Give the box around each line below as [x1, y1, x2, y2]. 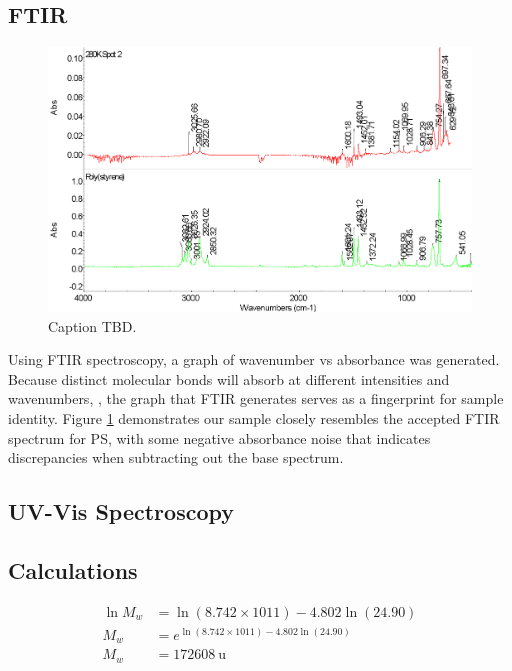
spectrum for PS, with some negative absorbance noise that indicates [8, 427, 431, 448]
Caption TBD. [48, 315, 137, 336]
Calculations [8, 554, 138, 585]
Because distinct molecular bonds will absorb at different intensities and [8, 368, 450, 389]
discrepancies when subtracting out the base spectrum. [8, 447, 344, 468]
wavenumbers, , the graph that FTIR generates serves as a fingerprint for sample [8, 388, 504, 409]
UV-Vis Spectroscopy [8, 496, 234, 527]
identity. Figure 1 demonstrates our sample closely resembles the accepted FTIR [8, 408, 500, 429]
